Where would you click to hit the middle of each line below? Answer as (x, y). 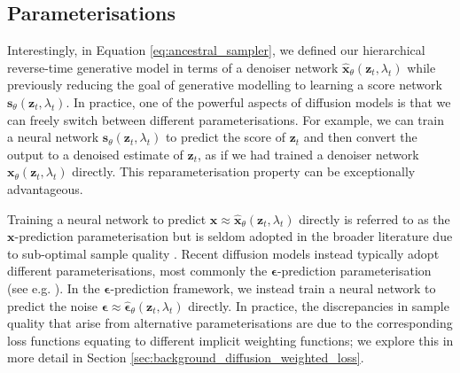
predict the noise (53, 305)
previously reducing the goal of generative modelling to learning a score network (225, 85)
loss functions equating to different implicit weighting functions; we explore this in (230, 340)
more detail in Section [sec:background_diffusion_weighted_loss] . (186, 357)
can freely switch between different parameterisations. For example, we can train (226, 119)
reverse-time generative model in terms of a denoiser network (173, 67)
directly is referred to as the (374, 218)
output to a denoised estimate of (95, 154)
